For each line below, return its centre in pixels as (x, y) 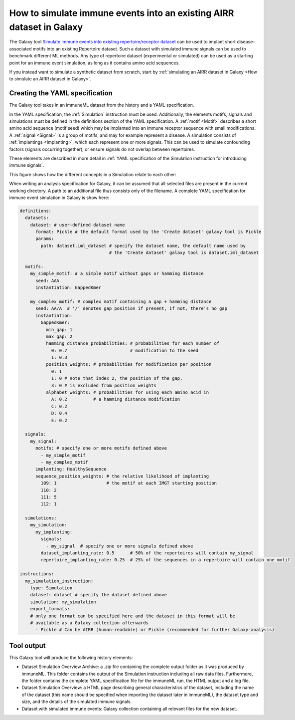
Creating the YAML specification (61, 93)
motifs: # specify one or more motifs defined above (101, 448)
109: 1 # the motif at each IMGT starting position (129, 483)
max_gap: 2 (59, 336)
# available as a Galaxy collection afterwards (89, 623)
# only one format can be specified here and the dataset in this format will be (133, 616)
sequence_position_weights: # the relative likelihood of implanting (122, 476)
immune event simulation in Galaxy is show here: (59, 198)
